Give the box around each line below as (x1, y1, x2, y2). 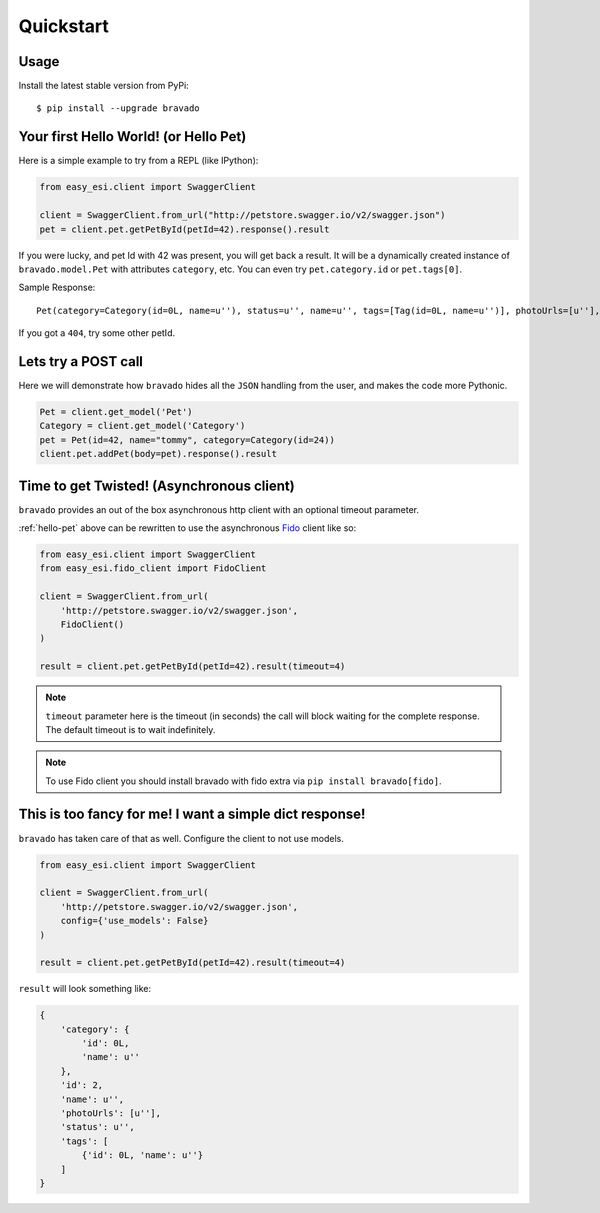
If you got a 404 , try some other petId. (18, 327, 175, 339)
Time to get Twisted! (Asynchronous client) (18, 477, 295, 494)
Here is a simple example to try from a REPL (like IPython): (18, 155, 259, 167)
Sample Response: (18, 281, 96, 294)
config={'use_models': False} (60, 915, 209, 927)
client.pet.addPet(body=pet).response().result (39, 448, 277, 460)
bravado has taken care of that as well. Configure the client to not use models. (18, 832, 344, 844)
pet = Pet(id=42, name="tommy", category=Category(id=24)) (39, 434, 335, 445)
